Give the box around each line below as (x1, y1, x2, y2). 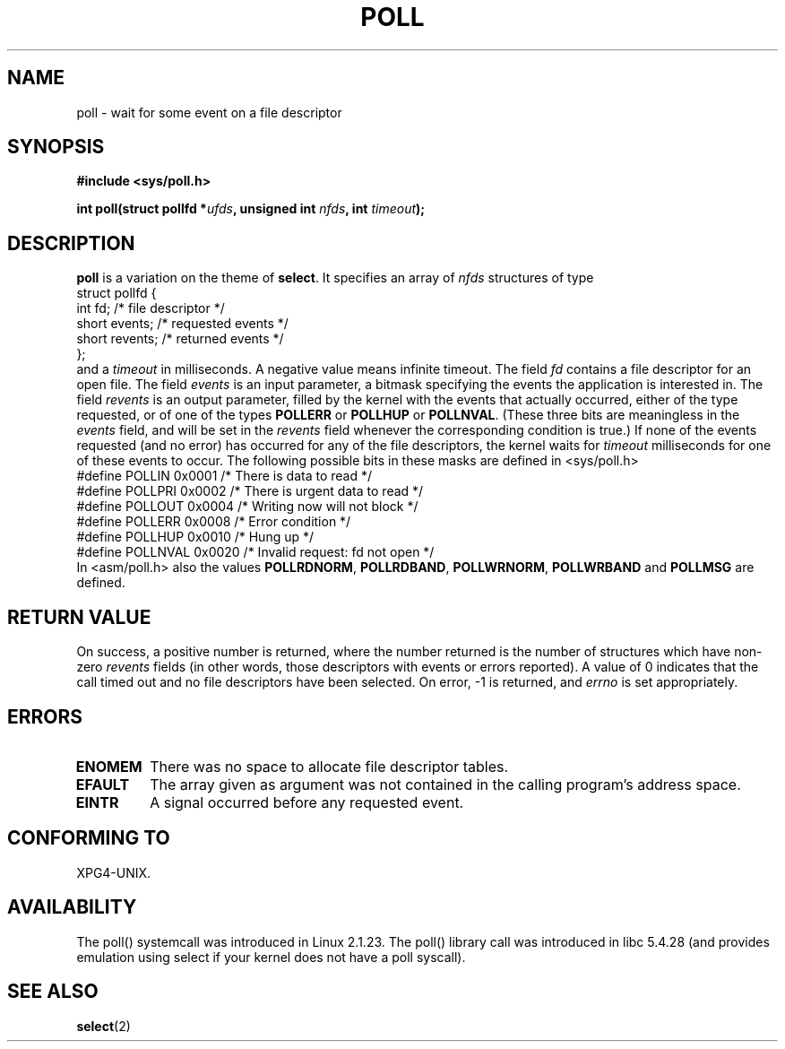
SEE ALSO (7, 980, 99, 1003)
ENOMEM (75, 757, 142, 776)
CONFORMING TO (7, 827, 170, 850)
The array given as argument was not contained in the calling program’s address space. (150, 775, 741, 793)
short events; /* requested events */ (76, 316, 289, 332)
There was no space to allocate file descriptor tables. (150, 757, 509, 776)
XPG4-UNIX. (76, 864, 151, 880)
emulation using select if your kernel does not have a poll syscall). (76, 949, 466, 965)
